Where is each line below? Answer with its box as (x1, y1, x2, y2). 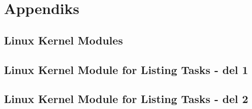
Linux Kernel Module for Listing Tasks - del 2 (4, 91, 248, 106)
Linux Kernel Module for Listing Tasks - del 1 (4, 61, 248, 77)
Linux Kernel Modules (4, 32, 123, 47)
